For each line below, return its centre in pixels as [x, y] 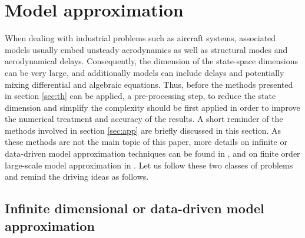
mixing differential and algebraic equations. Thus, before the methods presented [149, 84]
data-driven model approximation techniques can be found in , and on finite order [152, 153]
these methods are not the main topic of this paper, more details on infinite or [146, 142]
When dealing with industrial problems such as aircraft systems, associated [140, 38]
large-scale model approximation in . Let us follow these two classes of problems [149, 165]
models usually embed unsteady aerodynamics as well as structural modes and [146, 49]
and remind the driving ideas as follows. [77, 176]
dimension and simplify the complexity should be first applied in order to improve [152, 107]
